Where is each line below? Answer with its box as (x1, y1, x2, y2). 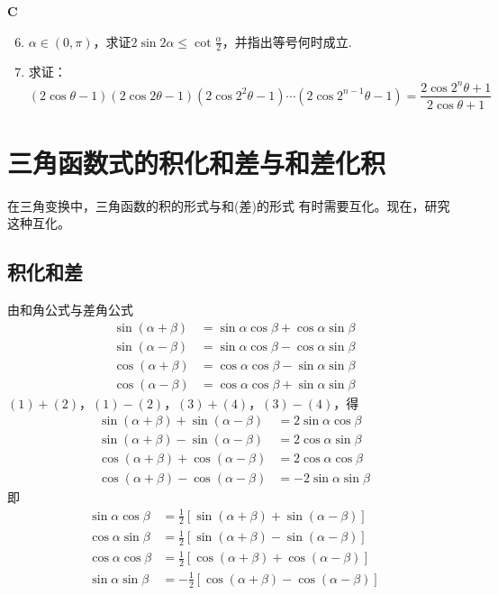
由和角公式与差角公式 (7, 300, 133, 319)
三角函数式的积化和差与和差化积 (7, 143, 386, 180)
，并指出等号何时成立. (222, 32, 352, 50)
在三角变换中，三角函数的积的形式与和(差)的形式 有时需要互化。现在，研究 (7, 196, 450, 215)
